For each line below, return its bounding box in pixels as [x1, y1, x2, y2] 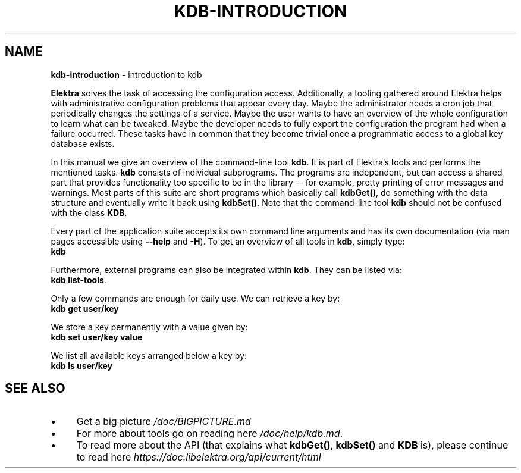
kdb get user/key [51, 303, 119, 314]
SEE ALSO [5, 381, 65, 396]
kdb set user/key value [51, 331, 143, 342]
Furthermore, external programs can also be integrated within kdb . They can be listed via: [51, 264, 402, 275]
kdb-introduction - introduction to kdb [51, 69, 202, 80]
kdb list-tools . [51, 274, 106, 285]
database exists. [51, 138, 115, 149]
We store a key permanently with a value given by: [51, 321, 248, 332]
